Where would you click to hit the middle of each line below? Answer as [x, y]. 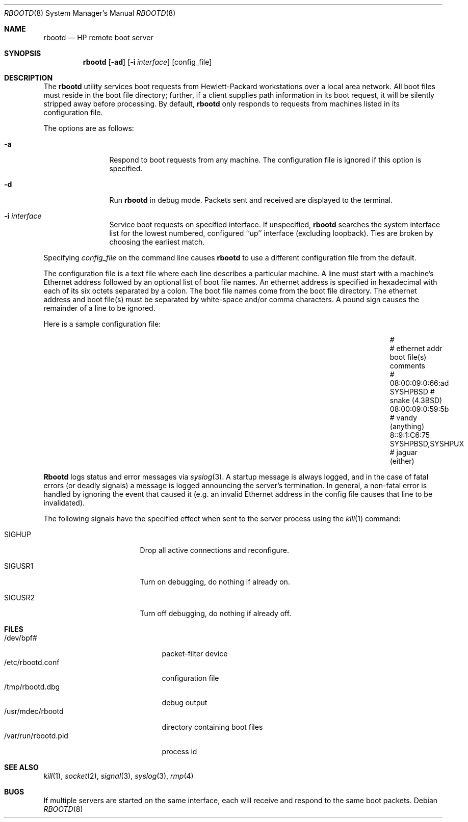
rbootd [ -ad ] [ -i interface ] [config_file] [147, 62]
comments [407, 366]
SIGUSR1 [19, 566]
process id [179, 751]
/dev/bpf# [21, 638]
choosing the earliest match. [157, 242]
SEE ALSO [21, 767]
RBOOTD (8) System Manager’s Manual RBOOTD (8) [90, 13]
